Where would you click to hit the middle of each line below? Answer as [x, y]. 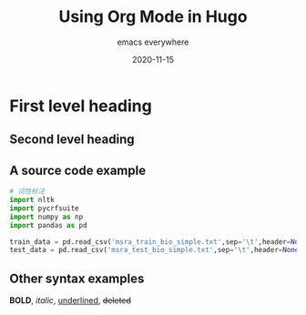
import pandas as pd [49, 225]
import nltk [32, 200]
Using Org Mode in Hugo [153, 17]
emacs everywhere [153, 42]
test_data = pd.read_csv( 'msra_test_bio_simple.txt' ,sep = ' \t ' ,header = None [154, 250]
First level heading [81, 106]
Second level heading [72, 140]
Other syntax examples [77, 278]
